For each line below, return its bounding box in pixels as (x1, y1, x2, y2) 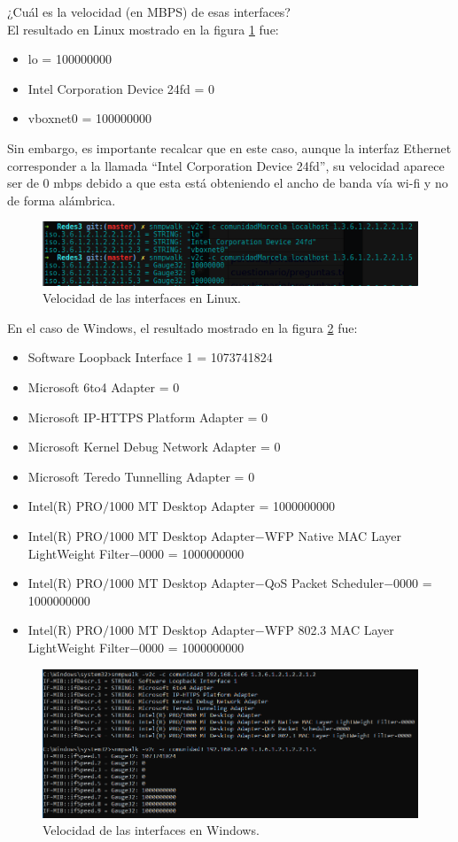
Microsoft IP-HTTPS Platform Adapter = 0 (27, 407, 268, 426)
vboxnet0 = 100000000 (27, 109, 152, 127)
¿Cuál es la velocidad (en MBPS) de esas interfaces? (7, 3, 291, 20)
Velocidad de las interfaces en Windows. (43, 821, 260, 839)
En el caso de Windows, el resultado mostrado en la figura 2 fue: (7, 318, 358, 336)
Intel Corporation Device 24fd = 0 (27, 79, 215, 97)
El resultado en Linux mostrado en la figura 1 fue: (7, 19, 279, 38)
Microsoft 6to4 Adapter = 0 (27, 378, 180, 397)
